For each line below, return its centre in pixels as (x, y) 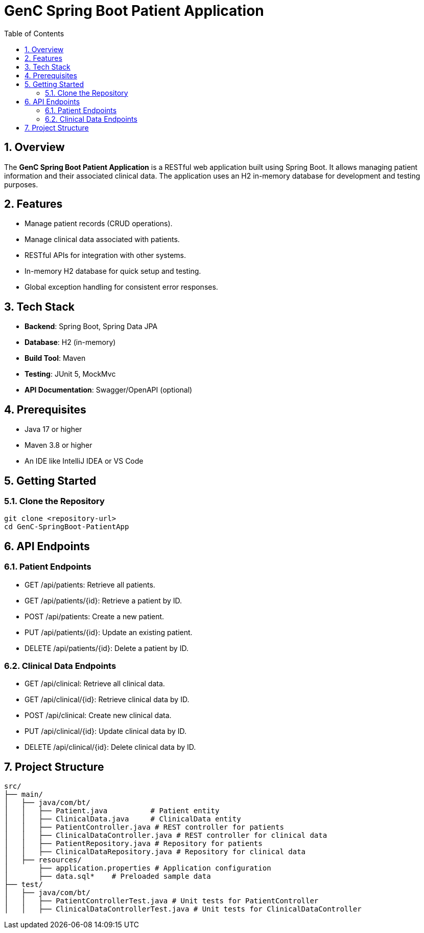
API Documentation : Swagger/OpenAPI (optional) (109, 390)
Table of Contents (34, 33)
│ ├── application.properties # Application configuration (138, 868)
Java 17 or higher (53, 429)
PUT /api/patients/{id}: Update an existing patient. (109, 632)
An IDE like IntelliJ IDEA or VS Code (84, 461)
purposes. (21, 184)
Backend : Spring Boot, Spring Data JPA (91, 327)
